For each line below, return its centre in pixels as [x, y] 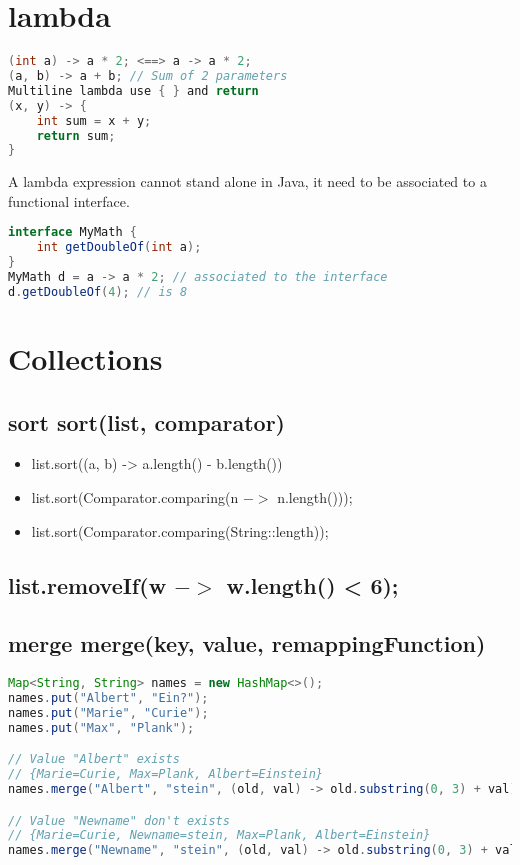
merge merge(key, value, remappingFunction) [247, 643]
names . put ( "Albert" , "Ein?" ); [108, 698]
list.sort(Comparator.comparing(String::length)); [180, 530]
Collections [85, 358]
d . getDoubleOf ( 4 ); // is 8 [98, 291]
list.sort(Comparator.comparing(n [135, 496]
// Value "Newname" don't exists [119, 820]
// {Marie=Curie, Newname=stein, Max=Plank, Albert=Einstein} [219, 835]
